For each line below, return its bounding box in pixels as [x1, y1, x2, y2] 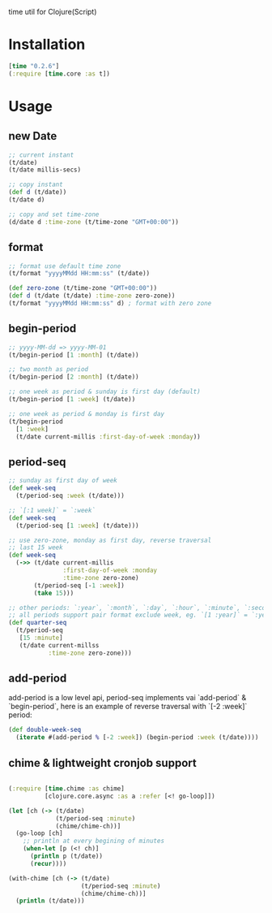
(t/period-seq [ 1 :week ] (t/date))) [15, 521, 139, 530]
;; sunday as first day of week [8, 477, 117, 485]
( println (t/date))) [15, 897, 85, 905]
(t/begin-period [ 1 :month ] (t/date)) [8, 351, 139, 359]
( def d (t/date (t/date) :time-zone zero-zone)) [8, 292, 176, 300]
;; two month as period [8, 366, 89, 374]
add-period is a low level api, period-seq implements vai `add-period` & [8, 693, 247, 703]
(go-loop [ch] [15, 829, 63, 837]
